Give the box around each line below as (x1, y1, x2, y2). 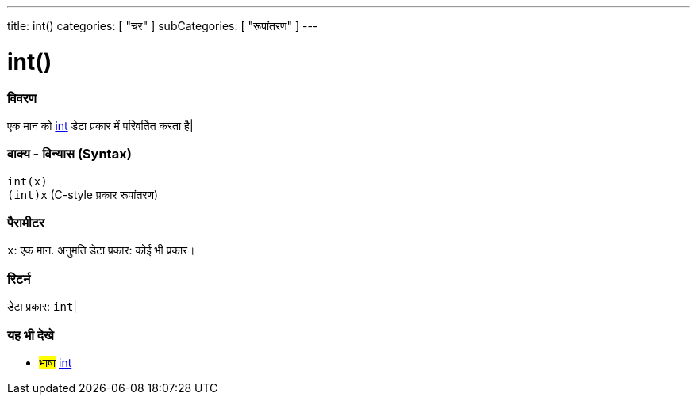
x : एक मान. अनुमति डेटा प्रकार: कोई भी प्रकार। (7, 243, 195, 258)
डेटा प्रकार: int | (7, 300, 77, 314)
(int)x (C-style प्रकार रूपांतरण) (7, 187, 159, 201)
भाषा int (39, 355, 72, 369)
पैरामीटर (7, 215, 45, 231)
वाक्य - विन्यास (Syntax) (7, 146, 132, 162)
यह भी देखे (7, 327, 54, 343)
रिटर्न (7, 270, 31, 287)
